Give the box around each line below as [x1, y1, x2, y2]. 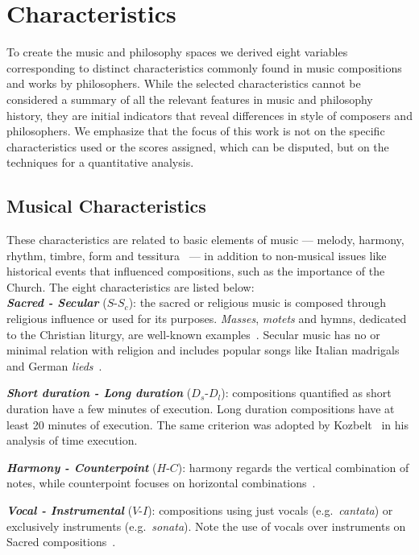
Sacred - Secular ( [6, 294, 107, 311]
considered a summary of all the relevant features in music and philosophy [6, 90, 373, 107]
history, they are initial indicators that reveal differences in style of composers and [6, 106, 413, 123]
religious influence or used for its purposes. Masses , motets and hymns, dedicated [6, 310, 407, 327]
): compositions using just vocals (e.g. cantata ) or [147, 501, 393, 518]
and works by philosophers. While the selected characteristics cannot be [6, 75, 361, 92]
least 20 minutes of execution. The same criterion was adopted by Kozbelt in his [6, 416, 409, 433]
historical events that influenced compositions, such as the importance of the [6, 263, 385, 280]
